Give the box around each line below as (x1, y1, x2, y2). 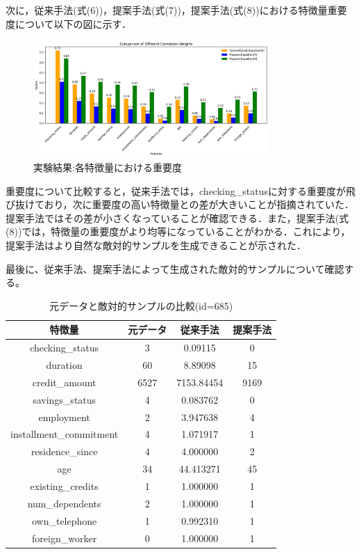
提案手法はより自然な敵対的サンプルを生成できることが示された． (6, 238, 307, 253)
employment (38, 409, 90, 424)
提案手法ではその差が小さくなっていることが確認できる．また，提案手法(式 (6, 210, 349, 225)
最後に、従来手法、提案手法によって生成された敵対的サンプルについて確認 (6, 261, 344, 276)
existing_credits (30, 478, 99, 493)
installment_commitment (10, 427, 119, 441)
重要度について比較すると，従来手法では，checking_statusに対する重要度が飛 (6, 183, 355, 198)
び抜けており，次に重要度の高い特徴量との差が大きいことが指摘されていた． (6, 197, 355, 212)
